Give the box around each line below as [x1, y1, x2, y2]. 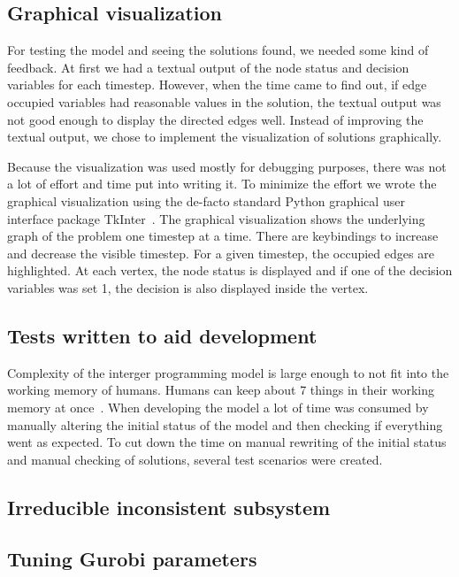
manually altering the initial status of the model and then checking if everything [7, 415, 443, 434]
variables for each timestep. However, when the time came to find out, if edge [7, 75, 427, 94]
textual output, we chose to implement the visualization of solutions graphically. [7, 127, 442, 146]
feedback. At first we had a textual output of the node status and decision [7, 58, 409, 76]
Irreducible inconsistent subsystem [7, 493, 331, 520]
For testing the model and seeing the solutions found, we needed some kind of [7, 41, 429, 59]
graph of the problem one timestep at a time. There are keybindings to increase [7, 227, 439, 245]
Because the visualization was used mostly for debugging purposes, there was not [7, 157, 447, 175]
